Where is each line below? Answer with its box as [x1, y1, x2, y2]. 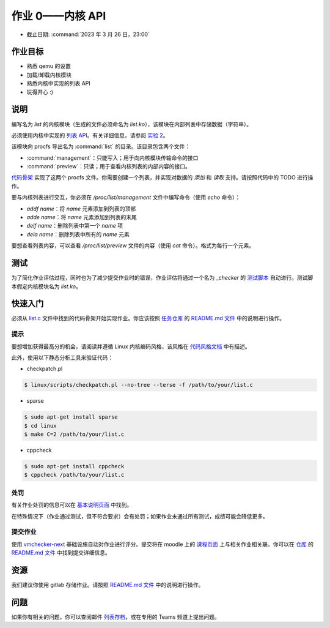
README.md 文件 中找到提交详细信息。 [11, 549, 111, 556]
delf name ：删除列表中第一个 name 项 [26, 222, 123, 230]
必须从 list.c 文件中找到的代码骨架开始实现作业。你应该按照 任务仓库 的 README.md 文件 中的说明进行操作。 [11, 315, 285, 322]
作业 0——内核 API [11, 9, 106, 23]
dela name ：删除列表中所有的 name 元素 [26, 230, 130, 238]
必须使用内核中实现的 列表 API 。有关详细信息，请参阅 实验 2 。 [11, 132, 169, 139]
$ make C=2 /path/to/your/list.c [24, 431, 125, 438]
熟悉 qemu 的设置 [26, 62, 71, 70]
